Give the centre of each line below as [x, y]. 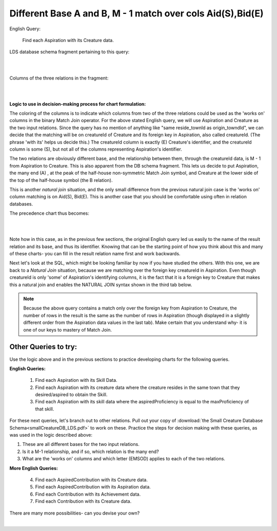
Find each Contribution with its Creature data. [83, 501]
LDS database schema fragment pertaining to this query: [70, 52]
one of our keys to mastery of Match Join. [68, 330]
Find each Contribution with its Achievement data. [88, 494]
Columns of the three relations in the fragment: [59, 78]
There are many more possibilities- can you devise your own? [75, 513]
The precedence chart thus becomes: [50, 213]
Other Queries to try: [43, 347]
